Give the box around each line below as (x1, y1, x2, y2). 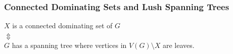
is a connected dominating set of (12, 20, 113, 31)
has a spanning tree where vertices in (12, 40, 127, 50)
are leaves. (162, 40, 195, 50)
